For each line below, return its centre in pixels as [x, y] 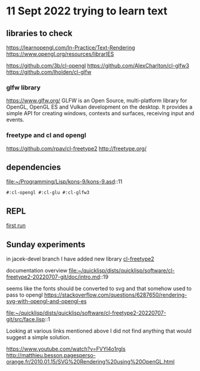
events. [15, 120]
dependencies [34, 167]
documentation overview [37, 271]
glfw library [23, 87]
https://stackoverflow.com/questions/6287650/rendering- [116, 295]
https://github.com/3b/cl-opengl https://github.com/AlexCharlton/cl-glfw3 [98, 65]
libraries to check [40, 33]
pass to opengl [25, 295]
